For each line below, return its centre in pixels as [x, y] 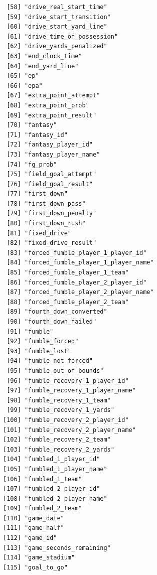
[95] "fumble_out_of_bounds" [55, 371]
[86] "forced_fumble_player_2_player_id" [77, 282]
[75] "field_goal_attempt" [52, 174]
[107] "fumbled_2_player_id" [52, 489]
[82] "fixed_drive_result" [52, 243]
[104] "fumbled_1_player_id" [52, 459]
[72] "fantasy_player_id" [50, 145]
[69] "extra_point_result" [52, 115]
